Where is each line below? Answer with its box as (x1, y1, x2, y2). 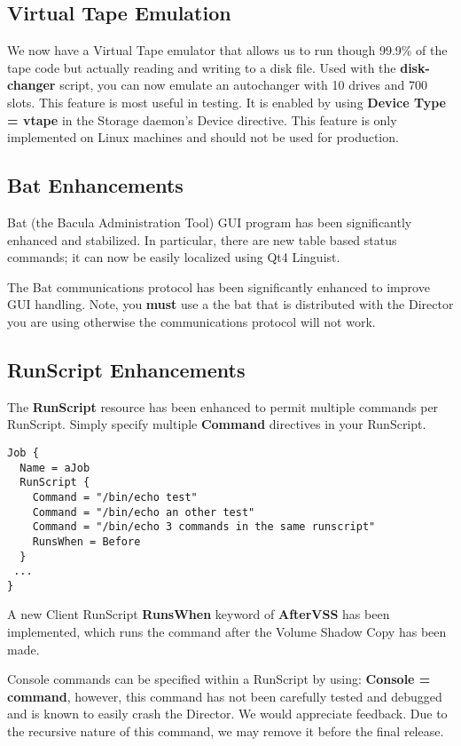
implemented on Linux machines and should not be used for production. (7, 128, 399, 147)
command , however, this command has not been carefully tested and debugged (7, 686, 442, 705)
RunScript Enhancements (7, 355, 246, 383)
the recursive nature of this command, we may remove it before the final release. (7, 722, 444, 741)
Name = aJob (20, 461, 90, 474)
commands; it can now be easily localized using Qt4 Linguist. (7, 248, 340, 266)
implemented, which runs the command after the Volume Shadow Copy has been (7, 623, 447, 641)
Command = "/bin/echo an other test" (32, 505, 255, 519)
